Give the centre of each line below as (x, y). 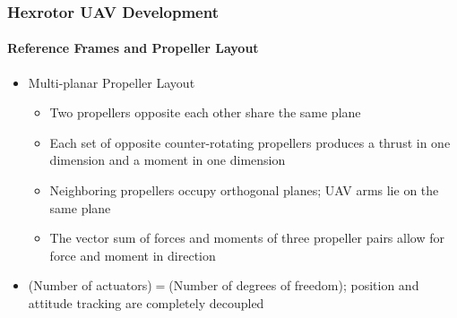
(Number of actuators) (90, 285)
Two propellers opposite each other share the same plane (205, 112)
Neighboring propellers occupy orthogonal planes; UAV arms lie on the (244, 190)
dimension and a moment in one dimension (168, 160)
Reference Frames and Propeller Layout (133, 48)
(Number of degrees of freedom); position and (294, 285)
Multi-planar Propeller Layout (112, 82)
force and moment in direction (133, 255)
